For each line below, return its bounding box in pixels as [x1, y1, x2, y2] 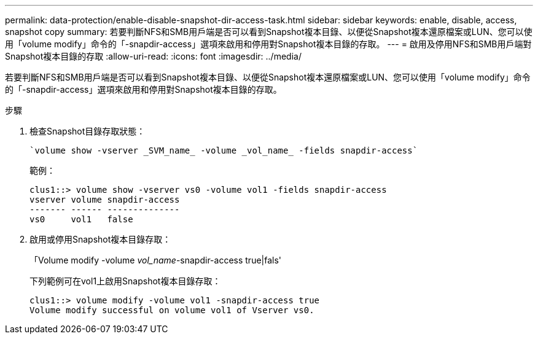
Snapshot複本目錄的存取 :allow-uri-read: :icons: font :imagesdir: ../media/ [5, 51, 302, 61]
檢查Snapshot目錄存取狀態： [29, 126, 146, 136]
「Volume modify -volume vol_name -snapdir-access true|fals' [29, 255, 282, 265]
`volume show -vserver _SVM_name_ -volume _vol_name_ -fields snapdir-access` [29, 146, 418, 155]
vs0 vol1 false [29, 214, 133, 224]
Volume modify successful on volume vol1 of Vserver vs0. [29, 305, 314, 315]
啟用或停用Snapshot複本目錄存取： [29, 234, 171, 244]
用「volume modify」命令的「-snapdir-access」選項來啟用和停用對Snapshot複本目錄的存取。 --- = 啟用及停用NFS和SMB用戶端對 [5, 39, 532, 49]
